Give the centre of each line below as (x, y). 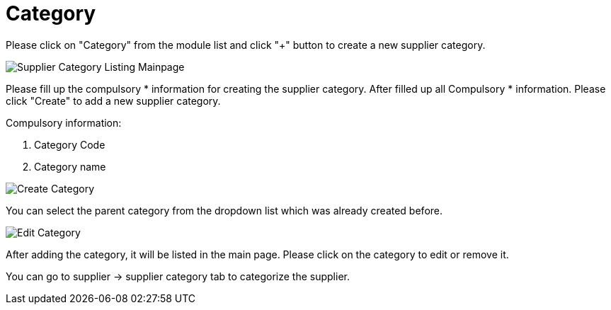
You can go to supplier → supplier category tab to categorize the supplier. (178, 276)
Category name (70, 166)
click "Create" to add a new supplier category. (113, 101)
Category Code (70, 144)
